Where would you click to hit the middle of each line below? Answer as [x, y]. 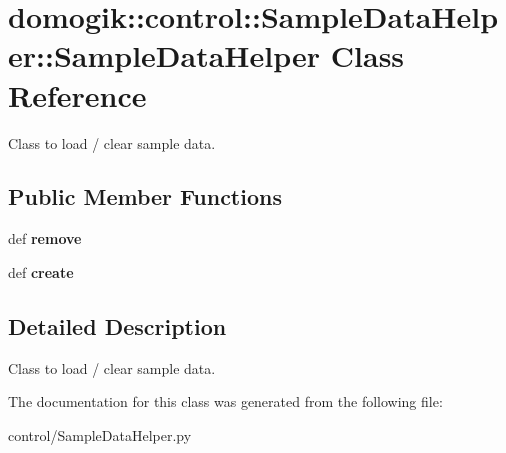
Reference [77, 94]
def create [41, 271]
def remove [45, 238]
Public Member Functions [145, 196]
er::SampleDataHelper [164, 55]
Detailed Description [117, 325]
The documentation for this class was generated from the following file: [225, 401]
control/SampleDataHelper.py [100, 434]
